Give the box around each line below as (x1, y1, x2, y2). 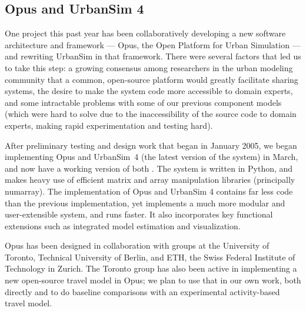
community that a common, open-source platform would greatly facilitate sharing (5, 73, 298, 85)
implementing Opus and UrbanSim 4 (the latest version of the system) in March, (5, 151, 298, 163)
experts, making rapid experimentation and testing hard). (5, 119, 213, 131)
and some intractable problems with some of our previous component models (5, 96, 282, 108)
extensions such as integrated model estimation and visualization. (5, 219, 241, 232)
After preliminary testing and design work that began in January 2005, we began (5, 139, 297, 151)
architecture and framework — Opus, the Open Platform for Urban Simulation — (5, 38, 301, 51)
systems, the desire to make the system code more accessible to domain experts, (5, 85, 293, 97)
